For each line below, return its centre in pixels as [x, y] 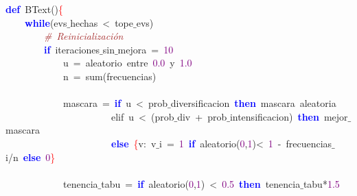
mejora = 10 [146, 49]
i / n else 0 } [31, 157]
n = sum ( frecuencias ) [110, 76]
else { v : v [134, 143]
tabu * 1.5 [321, 183]
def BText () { [35, 9]
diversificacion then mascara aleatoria [253, 103]
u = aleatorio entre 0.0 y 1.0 [127, 63]
